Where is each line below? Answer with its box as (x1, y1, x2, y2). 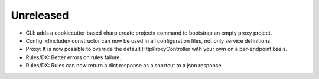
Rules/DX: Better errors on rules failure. (25, 53, 121, 61)
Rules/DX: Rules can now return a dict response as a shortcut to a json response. (25, 62, 223, 69)
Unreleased (11, 9, 69, 22)
